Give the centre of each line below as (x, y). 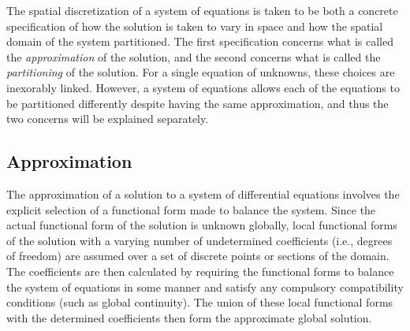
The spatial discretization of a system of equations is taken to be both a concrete (202, 10)
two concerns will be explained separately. (108, 119)
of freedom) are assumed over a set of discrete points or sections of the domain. (198, 256)
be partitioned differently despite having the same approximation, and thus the (198, 103)
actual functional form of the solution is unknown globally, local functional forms (202, 225)
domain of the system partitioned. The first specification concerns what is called (200, 41)
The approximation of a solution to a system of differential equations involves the (203, 193)
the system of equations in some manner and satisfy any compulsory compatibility (205, 286)
